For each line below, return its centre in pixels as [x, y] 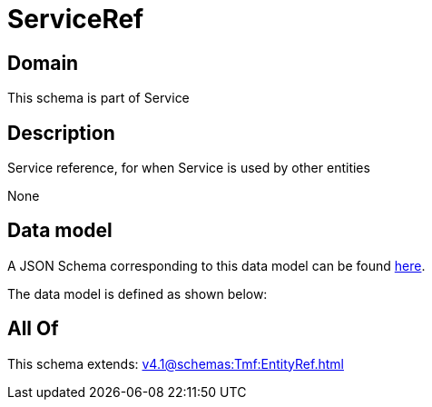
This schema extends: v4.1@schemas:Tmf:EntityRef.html [176, 363]
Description [61, 133]
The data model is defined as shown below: [137, 293]
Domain [43, 63]
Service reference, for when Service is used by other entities [189, 168]
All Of [33, 329]
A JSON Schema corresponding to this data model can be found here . [216, 265]
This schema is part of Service [98, 98]
